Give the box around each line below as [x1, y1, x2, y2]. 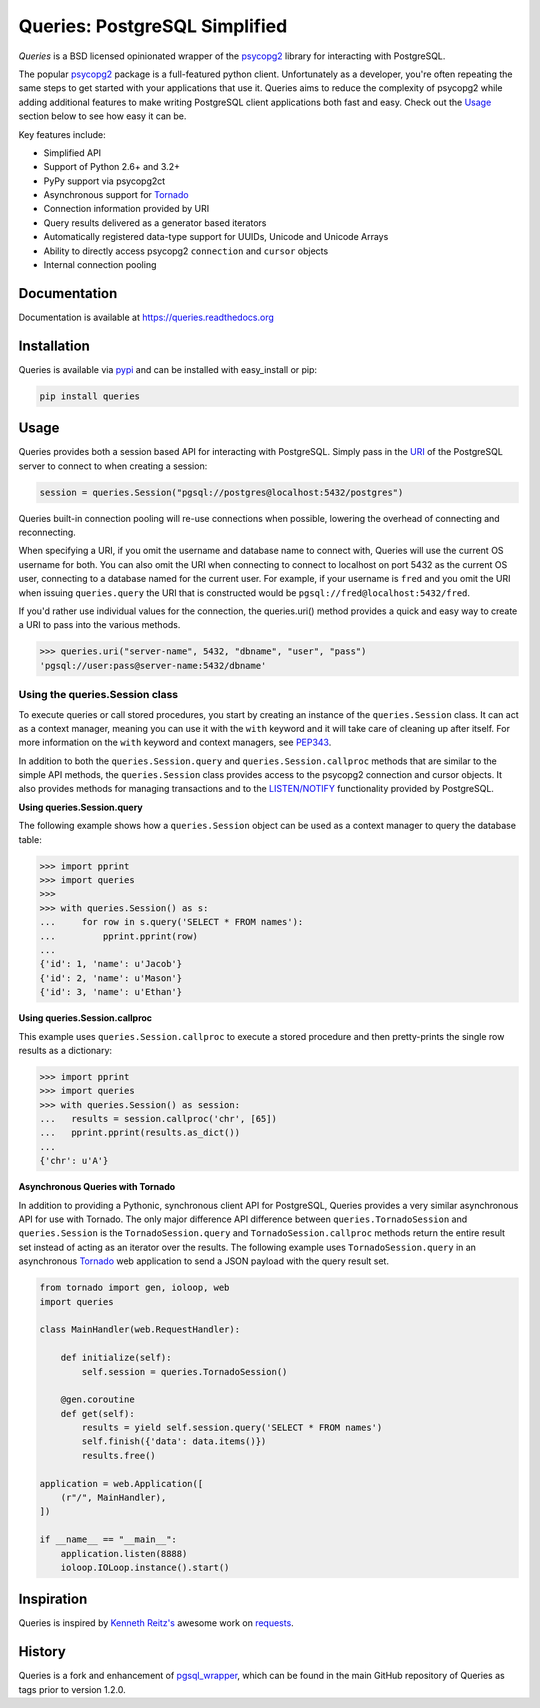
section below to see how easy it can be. [18, 110, 187, 122]
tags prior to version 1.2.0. [18, 1683, 127, 1695]
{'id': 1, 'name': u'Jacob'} [39, 958, 183, 970]
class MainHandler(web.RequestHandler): [39, 1324, 240, 1335]
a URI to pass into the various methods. [18, 619, 181, 631]
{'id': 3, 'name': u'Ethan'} [39, 986, 183, 998]
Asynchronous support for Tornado [43, 189, 189, 201]
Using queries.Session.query [18, 801, 144, 813]
